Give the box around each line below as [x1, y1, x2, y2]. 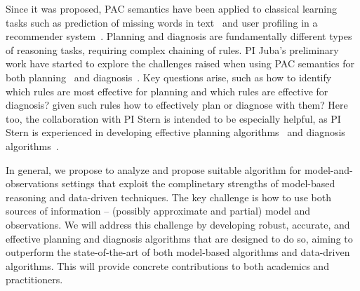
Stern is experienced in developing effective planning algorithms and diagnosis [6, 125, 345, 140]
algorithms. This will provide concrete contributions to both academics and [6, 258, 329, 273]
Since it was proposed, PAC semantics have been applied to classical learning [6, 1, 338, 15]
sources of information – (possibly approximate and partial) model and [6, 203, 311, 218]
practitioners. [6, 272, 63, 287]
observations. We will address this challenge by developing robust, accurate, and [6, 217, 350, 231]
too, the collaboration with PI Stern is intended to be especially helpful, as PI [6, 111, 341, 126]
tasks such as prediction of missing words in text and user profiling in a [6, 15, 318, 29]
